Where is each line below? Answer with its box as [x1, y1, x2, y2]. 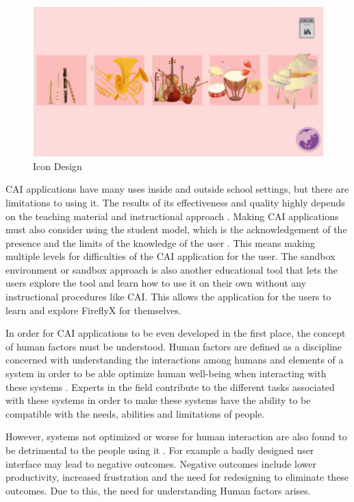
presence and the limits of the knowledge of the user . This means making [5, 235, 315, 250]
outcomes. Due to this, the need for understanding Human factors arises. [5, 483, 311, 497]
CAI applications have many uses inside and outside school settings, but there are [5, 182, 349, 196]
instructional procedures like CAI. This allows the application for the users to [5, 289, 331, 304]
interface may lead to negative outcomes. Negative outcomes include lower [5, 456, 316, 470]
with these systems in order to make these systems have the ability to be [5, 393, 311, 407]
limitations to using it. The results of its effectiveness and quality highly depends [5, 195, 345, 209]
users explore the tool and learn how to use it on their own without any [5, 276, 307, 290]
